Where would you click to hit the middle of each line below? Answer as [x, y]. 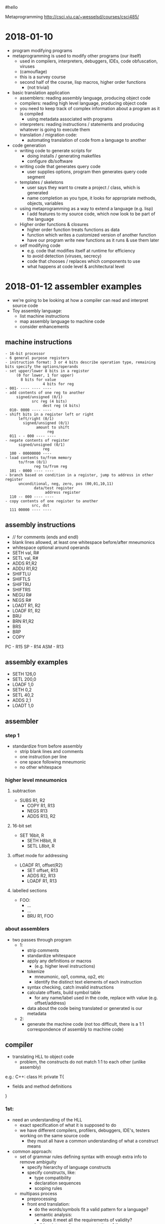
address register [62, 492]
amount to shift [53, 427]
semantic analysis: [53, 1215]
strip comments [43, 950]
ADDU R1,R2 [25, 568]
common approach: [32, 1151]
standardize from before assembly [47, 746]
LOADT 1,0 [23, 705]
